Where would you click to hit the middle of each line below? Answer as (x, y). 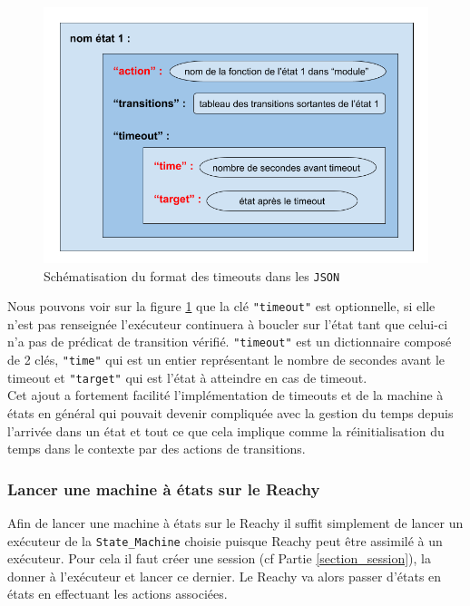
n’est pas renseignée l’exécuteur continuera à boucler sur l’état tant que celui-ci (228, 323)
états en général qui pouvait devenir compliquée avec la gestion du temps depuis (230, 412)
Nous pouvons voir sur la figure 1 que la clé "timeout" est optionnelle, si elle (221, 306)
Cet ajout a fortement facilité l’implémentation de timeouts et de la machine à (225, 395)
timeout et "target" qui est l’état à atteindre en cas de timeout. (187, 377)
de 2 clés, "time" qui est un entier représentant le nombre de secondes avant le (226, 360)
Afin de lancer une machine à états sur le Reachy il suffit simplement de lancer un (235, 522)
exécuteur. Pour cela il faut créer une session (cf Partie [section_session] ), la (219, 558)
